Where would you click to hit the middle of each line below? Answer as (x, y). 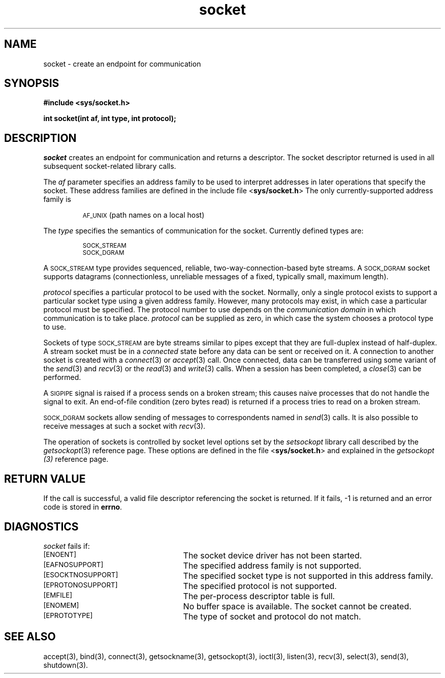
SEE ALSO (30, 637)
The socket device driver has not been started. (273, 555)
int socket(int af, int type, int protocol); (110, 119)
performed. (62, 377)
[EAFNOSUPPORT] (73, 564)
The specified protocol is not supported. (260, 586)
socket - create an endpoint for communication (122, 64)
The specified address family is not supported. (272, 565)
